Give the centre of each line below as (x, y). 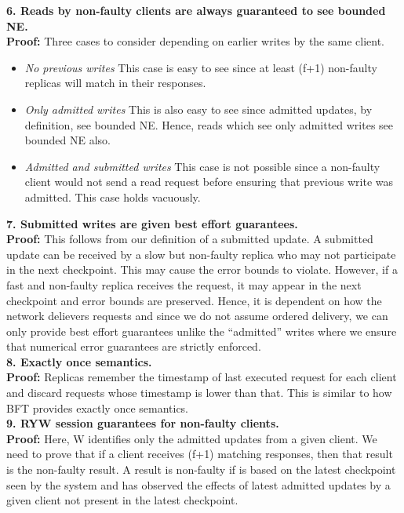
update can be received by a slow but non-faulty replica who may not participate (201, 254)
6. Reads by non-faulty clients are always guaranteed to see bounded (196, 10)
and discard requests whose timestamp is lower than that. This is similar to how (199, 393)
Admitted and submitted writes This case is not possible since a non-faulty (202, 166)
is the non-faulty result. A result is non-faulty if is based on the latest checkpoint (201, 469)
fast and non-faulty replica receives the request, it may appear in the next (184, 284)
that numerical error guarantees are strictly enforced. (134, 346)
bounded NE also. (67, 140)
